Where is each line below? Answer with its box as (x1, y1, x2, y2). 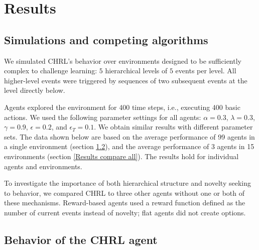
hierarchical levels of (105, 65, 168, 76)
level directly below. (4, 85, 65, 95)
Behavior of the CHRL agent (4, 231, 158, 247)
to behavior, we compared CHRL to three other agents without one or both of (4, 187, 244, 198)
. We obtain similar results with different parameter (94, 121, 253, 132)
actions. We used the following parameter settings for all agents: (4, 111, 201, 122)
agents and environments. (4, 161, 82, 171)
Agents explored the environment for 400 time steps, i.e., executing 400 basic (4, 101, 240, 112)
